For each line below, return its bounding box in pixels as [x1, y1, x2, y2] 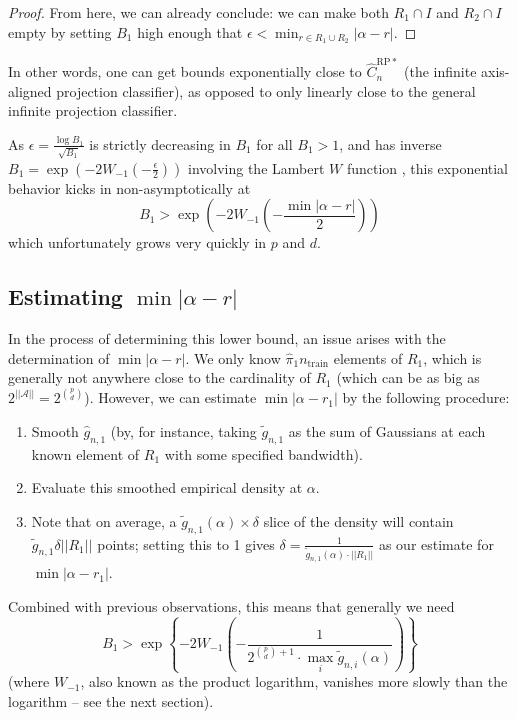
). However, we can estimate [84, 387, 257, 408]
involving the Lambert [187, 157, 325, 178]
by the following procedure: [342, 387, 510, 408]
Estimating [8, 281, 123, 312]
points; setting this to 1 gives [97, 533, 275, 554]
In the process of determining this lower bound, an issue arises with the [8, 328, 446, 349]
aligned [8, 80, 52, 101]
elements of [333, 347, 403, 368]
